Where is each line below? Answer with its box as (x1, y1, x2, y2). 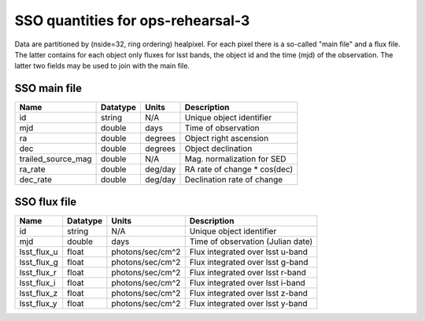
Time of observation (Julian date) (189, 236, 313, 247)
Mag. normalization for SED (184, 153, 286, 164)
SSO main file (14, 82, 83, 95)
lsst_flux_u (19, 246, 58, 257)
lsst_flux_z (19, 287, 58, 298)
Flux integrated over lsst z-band (189, 287, 309, 298)
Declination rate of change (184, 174, 283, 185)
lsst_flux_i (19, 277, 56, 288)
